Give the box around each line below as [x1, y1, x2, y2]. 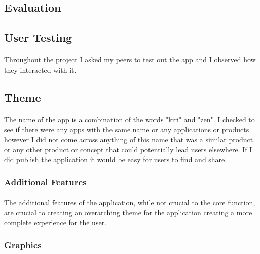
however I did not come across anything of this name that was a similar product [4, 134, 253, 144]
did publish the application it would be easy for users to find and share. [4, 154, 227, 165]
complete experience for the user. [4, 217, 107, 228]
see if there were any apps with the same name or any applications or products [4, 124, 249, 135]
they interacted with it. [4, 64, 77, 75]
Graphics [4, 238, 42, 251]
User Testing [4, 29, 72, 45]
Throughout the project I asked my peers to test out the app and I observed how [4, 54, 256, 65]
